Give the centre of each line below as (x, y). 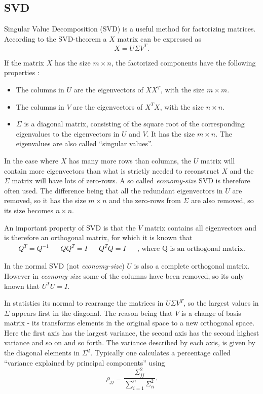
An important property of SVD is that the (70, 227)
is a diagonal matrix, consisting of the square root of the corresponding (134, 124)
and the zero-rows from (145, 200)
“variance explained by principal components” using (85, 362)
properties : (22, 72)
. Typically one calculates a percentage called (160, 353)
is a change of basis (211, 313)
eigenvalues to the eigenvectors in (68, 133)
